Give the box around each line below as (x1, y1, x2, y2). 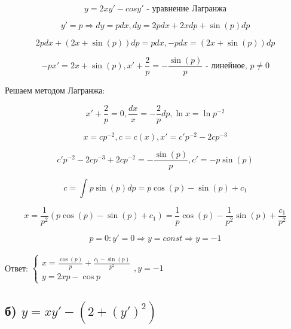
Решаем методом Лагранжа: (5, 84, 105, 96)
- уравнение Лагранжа (146, 5, 226, 13)
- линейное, (205, 62, 247, 71)
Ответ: (5, 261, 28, 274)
